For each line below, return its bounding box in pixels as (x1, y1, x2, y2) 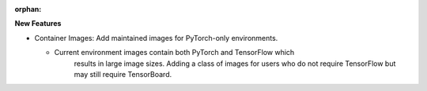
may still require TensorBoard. (74, 69, 172, 78)
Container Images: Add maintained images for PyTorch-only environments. (34, 33, 278, 42)
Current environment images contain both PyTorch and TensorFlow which (54, 48, 295, 57)
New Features (14, 19, 62, 28)
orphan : (14, 5, 42, 13)
